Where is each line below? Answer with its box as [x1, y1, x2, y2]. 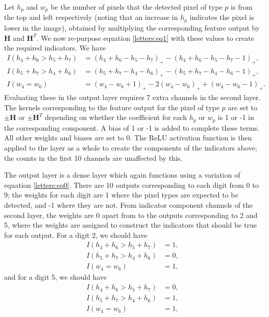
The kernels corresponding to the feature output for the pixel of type [4, 102, 219, 112]
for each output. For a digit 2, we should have [4, 229, 148, 240]
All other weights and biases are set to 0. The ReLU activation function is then [4, 132, 252, 143]
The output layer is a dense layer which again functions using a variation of [4, 169, 240, 180]
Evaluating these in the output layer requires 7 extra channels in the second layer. [4, 92, 261, 103]
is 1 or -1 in [217, 112, 254, 123]
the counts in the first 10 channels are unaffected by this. [4, 152, 183, 163]
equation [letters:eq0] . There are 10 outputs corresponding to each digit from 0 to [4, 179, 259, 190]
